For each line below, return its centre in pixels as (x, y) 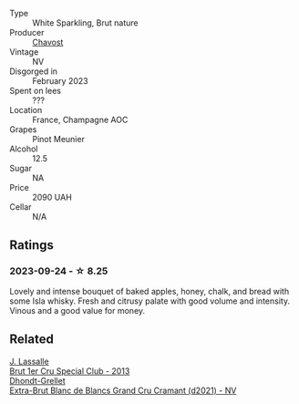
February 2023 (60, 81)
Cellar (21, 207)
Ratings (32, 245)
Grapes (23, 129)
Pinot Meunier (58, 139)
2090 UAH (52, 197)
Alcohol (24, 149)
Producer (27, 32)
